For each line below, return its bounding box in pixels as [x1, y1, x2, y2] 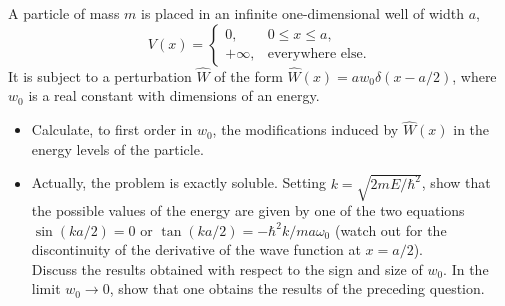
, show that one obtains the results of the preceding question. [109, 278, 485, 299]
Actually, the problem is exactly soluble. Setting [31, 172, 327, 193]
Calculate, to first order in [31, 119, 193, 140]
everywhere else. [267, 47, 367, 62]
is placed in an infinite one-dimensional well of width [141, 3, 464, 23]
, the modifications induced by [212, 119, 399, 140]
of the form [214, 65, 283, 86]
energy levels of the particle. [31, 138, 204, 159]
